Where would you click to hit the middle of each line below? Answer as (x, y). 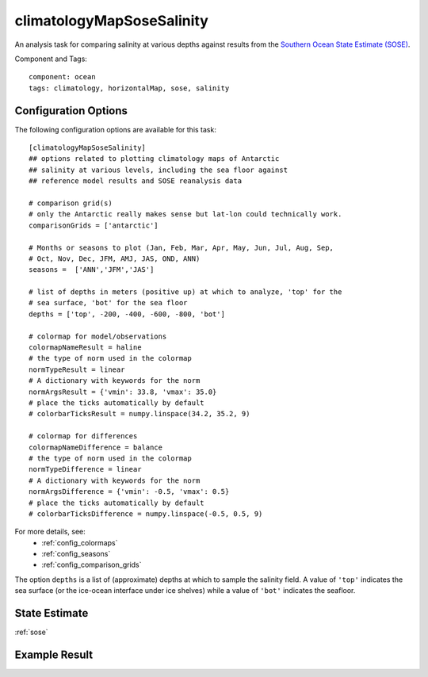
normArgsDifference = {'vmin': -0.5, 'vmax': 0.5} (129, 492)
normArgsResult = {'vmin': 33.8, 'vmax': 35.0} (123, 392)
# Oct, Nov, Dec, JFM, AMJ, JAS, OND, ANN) (115, 258)
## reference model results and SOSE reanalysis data (135, 181)
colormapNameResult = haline (85, 348)
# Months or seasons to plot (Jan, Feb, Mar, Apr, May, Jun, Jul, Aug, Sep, (182, 247)
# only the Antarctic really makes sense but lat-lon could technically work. (185, 214)
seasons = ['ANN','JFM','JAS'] (92, 270)
